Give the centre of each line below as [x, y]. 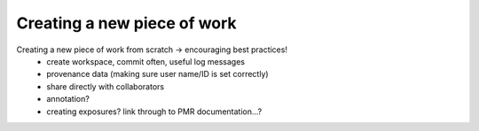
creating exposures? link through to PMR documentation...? [154, 112]
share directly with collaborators [105, 86]
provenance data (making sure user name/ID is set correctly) [158, 74]
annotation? [68, 99]
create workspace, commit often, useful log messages [146, 61]
